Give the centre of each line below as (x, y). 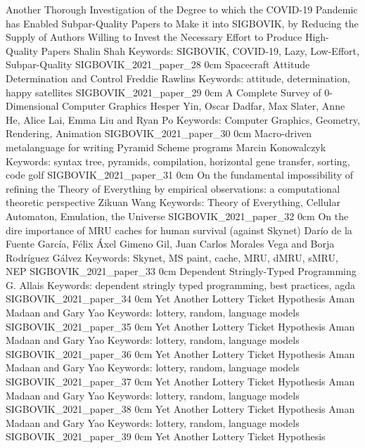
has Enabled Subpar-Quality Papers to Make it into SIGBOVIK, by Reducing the (182, 23)
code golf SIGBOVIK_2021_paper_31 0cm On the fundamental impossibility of (180, 175)
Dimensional (32, 106)
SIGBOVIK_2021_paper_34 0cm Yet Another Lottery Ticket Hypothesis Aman (180, 299)
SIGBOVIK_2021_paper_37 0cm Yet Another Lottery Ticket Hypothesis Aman (180, 382)
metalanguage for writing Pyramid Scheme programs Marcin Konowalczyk (166, 147)
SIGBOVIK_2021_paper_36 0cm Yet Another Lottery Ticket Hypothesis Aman (180, 353)
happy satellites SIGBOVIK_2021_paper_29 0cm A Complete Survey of (164, 92)
